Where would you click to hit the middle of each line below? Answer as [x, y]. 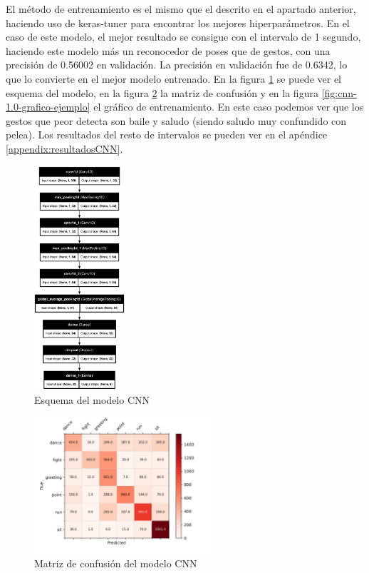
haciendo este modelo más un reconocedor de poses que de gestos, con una [168, 50]
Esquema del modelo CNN [92, 399]
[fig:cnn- [339, 92]
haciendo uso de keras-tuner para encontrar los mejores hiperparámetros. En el [178, 22]
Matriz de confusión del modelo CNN [116, 563]
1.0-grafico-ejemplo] [48, 107]
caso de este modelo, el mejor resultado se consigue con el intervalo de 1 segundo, [183, 37]
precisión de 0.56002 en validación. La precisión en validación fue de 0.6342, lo [177, 65]
